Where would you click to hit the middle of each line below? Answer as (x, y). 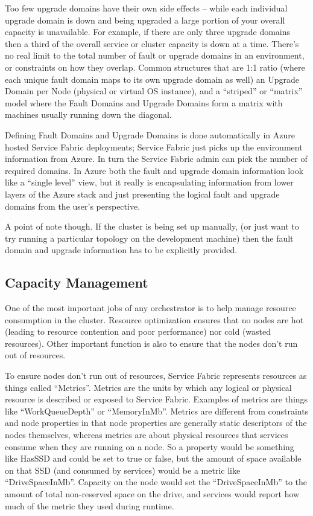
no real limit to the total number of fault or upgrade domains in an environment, (155, 55)
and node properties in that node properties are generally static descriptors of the (156, 423)
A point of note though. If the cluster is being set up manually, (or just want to (152, 226)
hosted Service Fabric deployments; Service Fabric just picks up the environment (154, 147)
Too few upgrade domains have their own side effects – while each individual (146, 8)
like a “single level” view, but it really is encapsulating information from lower (149, 182)
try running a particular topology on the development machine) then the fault (149, 238)
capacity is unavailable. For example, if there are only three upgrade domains (148, 32)
